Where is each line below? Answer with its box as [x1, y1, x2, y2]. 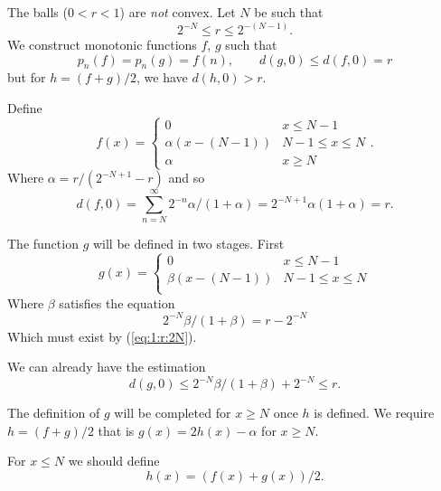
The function [7, 234, 79, 253]
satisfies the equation [59, 293, 175, 312]
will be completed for [114, 403, 231, 422]
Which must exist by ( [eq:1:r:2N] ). [7, 326, 197, 345]
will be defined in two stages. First [92, 234, 285, 253]
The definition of [7, 403, 100, 422]
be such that [254, 3, 324, 21]
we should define [68, 451, 160, 470]
